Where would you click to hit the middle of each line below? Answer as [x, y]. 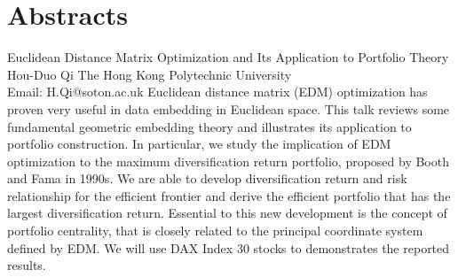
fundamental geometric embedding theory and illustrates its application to [209, 126]
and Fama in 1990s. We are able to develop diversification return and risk [207, 178]
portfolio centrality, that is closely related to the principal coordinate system [215, 231]
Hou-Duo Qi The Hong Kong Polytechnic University [150, 74]
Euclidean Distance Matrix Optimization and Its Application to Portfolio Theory [228, 57]
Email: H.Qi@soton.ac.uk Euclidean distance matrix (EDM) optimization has [217, 92]
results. [27, 265]
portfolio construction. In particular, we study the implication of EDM [199, 144]
